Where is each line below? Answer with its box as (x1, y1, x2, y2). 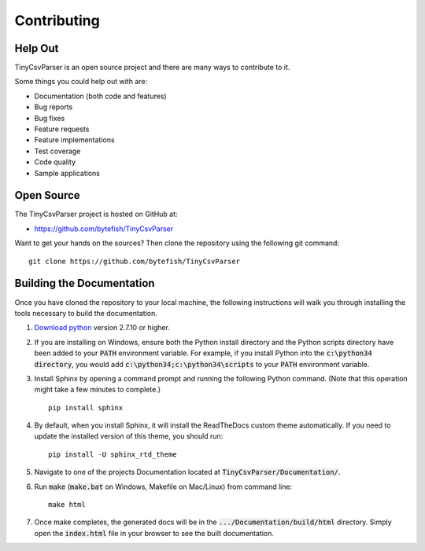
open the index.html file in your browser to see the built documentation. (34, 528, 275, 538)
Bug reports (34, 102, 73, 112)
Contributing (14, 12, 100, 29)
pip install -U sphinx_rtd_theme (48, 450, 177, 459)
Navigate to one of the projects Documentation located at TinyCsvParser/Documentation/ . (34, 468, 341, 477)
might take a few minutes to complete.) (34, 385, 161, 395)
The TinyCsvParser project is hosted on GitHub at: (14, 209, 178, 219)
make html (48, 500, 86, 509)
